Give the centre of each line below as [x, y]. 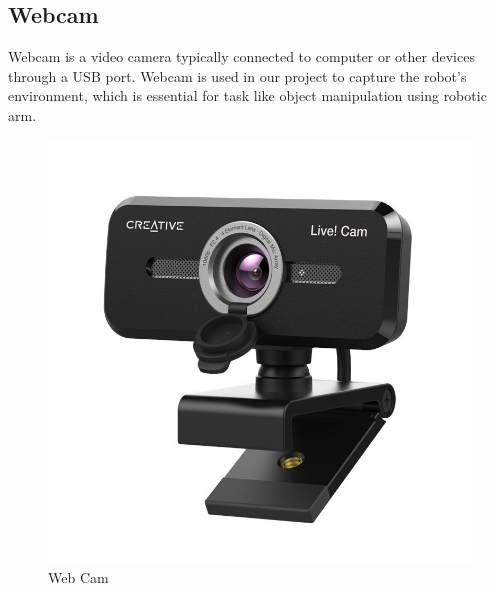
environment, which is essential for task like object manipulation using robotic [247, 95]
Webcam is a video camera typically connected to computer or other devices [241, 56]
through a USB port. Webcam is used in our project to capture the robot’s [237, 75]
